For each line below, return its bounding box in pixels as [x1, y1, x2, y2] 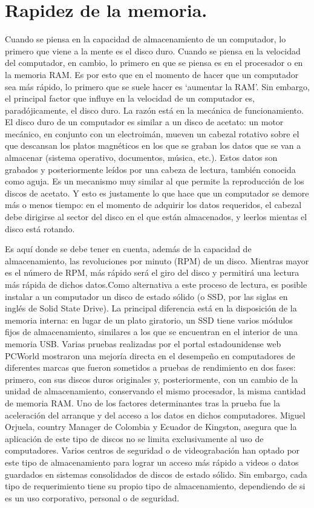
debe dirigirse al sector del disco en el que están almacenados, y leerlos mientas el [5, 210, 307, 223]
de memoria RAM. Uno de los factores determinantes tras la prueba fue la [5, 396, 280, 409]
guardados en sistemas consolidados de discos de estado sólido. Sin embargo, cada [5, 467, 307, 480]
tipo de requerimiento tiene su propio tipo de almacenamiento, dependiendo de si [5, 480, 306, 492]
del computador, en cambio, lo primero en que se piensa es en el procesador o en [5, 56, 303, 69]
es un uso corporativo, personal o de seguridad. [5, 491, 180, 504]
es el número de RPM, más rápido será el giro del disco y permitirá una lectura [5, 266, 299, 279]
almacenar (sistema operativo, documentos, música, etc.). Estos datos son [5, 151, 278, 164]
